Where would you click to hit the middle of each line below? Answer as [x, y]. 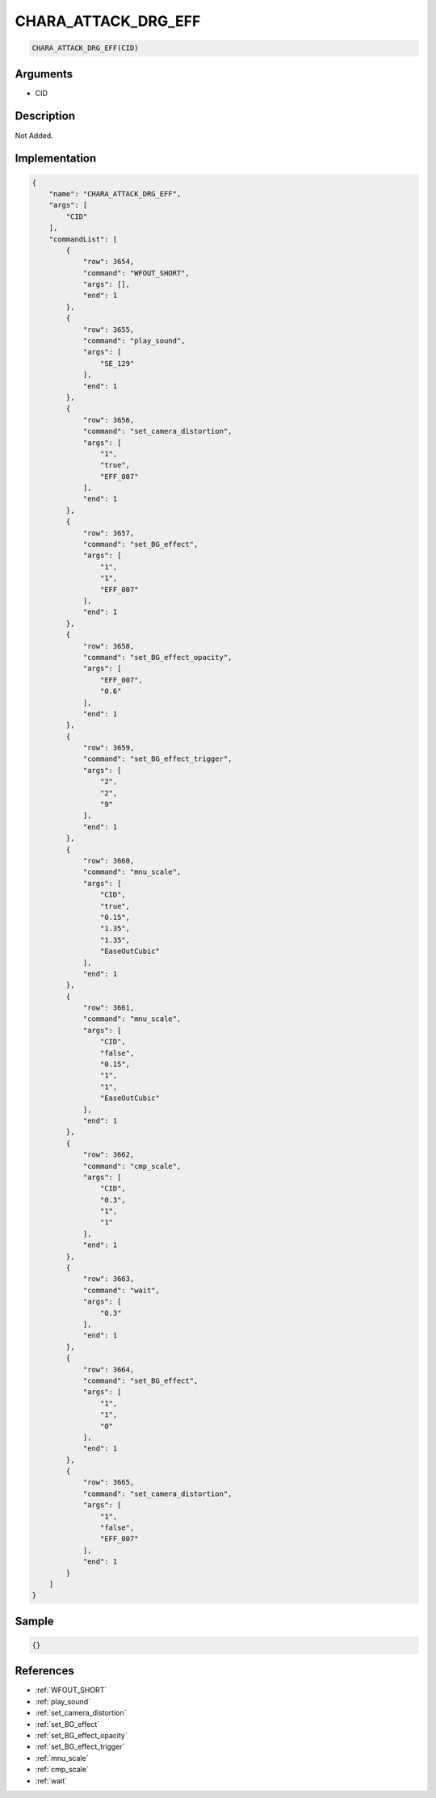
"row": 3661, [109, 1008]
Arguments [44, 74]
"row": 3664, [109, 1370]
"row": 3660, [109, 861]
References [44, 1671]
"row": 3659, [109, 748]
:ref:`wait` [51, 1780]
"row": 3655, [109, 330]
